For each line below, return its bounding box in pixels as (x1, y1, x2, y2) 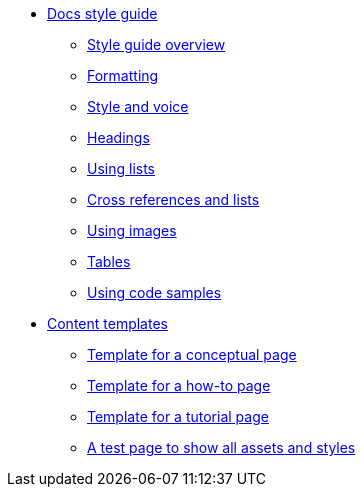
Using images (87, 222, 177, 239)
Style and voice (87, 98, 189, 115)
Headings (87, 129, 150, 146)
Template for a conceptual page (87, 346, 297, 363)
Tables (87, 253, 131, 270)
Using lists (87, 160, 155, 177)
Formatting (87, 67, 159, 84)
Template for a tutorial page (87, 408, 269, 425)
